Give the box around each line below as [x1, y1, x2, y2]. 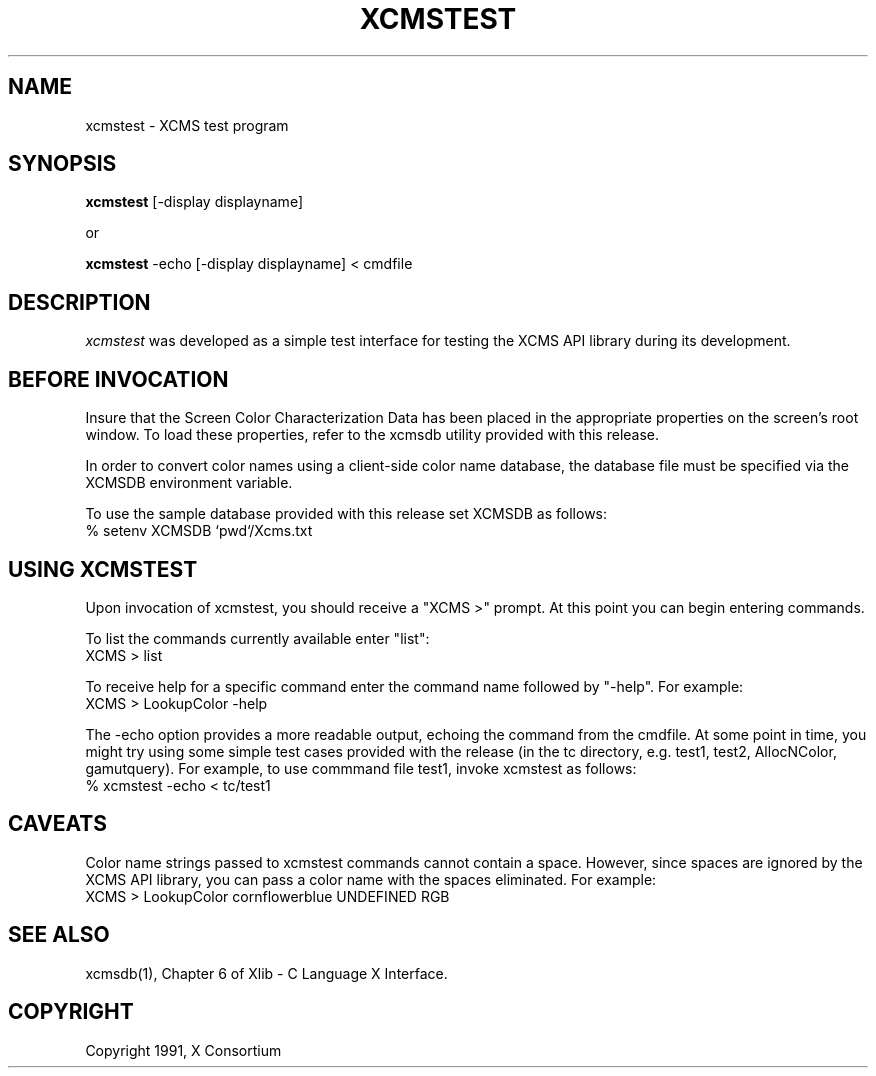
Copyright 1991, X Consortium [85, 1041, 282, 1059]
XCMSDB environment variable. [85, 474, 293, 492]
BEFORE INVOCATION [8, 366, 229, 392]
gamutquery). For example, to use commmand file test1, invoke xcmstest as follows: [85, 759, 637, 777]
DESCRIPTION [8, 289, 151, 315]
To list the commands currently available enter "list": [85, 629, 430, 647]
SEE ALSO [8, 922, 110, 948]
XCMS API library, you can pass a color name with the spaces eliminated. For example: [85, 870, 657, 888]
